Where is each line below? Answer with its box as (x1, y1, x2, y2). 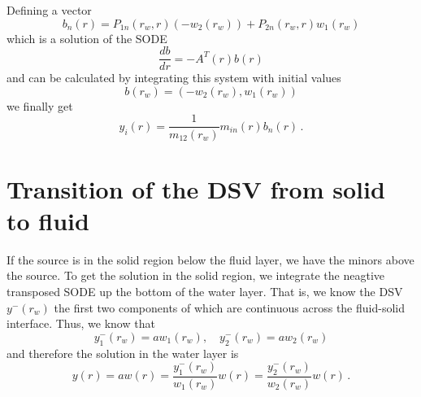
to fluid (7, 203, 89, 237)
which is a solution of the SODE (7, 29, 167, 46)
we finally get (7, 97, 73, 114)
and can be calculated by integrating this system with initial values (7, 69, 341, 86)
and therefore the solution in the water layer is (7, 344, 239, 361)
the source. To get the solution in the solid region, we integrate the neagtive (7, 267, 385, 284)
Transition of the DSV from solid (7, 172, 385, 205)
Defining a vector (7, 2, 92, 18)
